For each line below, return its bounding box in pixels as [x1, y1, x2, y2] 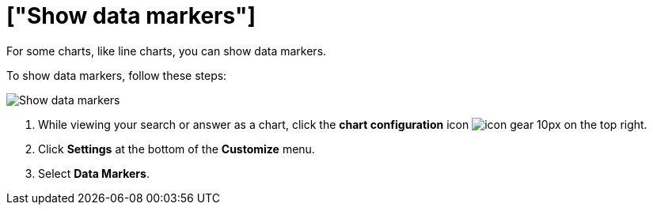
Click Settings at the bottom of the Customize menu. [38, 141, 315, 156]
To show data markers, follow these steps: [6, 68, 227, 82]
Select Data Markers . [38, 166, 150, 180]
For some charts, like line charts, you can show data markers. [6, 43, 327, 58]
